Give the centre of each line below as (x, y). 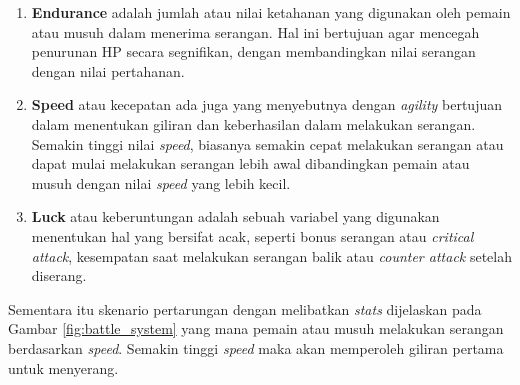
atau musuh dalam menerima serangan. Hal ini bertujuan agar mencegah (255, 31)
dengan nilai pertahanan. (108, 70)
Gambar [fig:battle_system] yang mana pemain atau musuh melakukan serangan (256, 328)
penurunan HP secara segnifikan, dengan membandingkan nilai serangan (253, 51)
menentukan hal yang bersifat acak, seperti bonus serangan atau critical (252, 235)
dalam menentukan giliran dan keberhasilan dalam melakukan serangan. (253, 123)
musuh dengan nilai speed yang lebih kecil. (161, 182)
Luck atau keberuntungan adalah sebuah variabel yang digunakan (235, 216)
